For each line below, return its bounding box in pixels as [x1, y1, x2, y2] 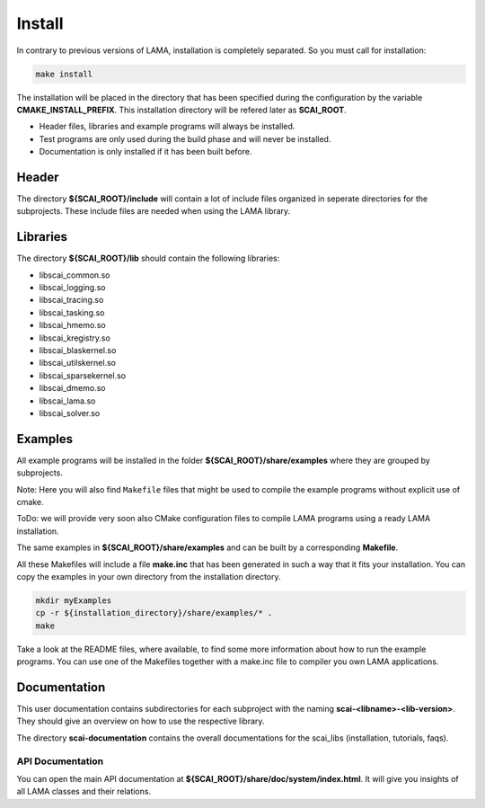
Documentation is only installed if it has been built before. [39, 147, 252, 157]
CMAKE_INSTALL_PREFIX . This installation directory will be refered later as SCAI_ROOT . [16, 104, 348, 115]
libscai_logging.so [39, 282, 107, 293]
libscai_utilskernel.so [39, 358, 117, 368]
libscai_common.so [39, 270, 110, 280]
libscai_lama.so [39, 395, 96, 406]
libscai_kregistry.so [39, 333, 111, 343]
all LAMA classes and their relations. [16, 786, 152, 797]
